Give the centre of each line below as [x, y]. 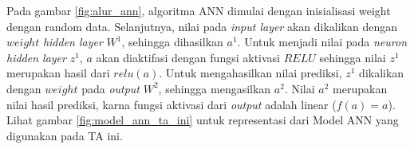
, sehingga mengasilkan [215, 88]
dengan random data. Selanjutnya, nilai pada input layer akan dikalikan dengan [202, 26]
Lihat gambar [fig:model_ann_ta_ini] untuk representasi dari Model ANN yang [203, 120]
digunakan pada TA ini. [65, 135]
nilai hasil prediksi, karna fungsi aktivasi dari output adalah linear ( [172, 104]
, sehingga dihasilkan [172, 42]
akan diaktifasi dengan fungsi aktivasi [188, 57]
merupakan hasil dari [58, 73]
